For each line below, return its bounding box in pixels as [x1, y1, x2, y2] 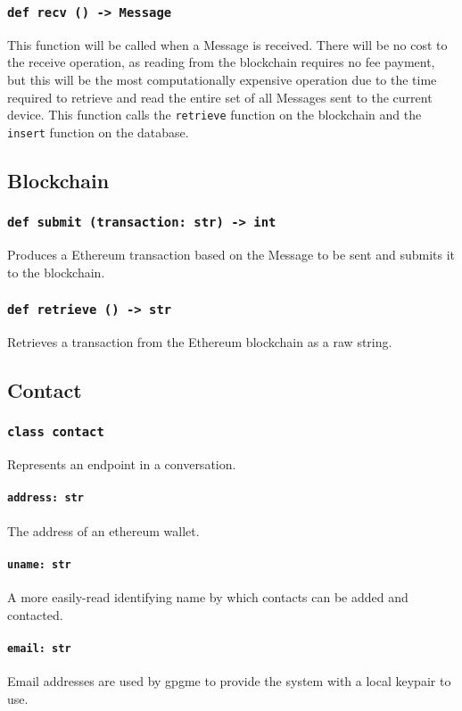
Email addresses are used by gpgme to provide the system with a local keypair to [7, 672, 451, 690]
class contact [7, 425, 104, 440]
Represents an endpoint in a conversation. [7, 455, 236, 474]
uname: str [7, 558, 71, 571]
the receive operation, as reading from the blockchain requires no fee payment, [7, 53, 435, 71]
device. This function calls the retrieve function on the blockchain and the [7, 105, 422, 124]
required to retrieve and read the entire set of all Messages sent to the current [7, 87, 433, 106]
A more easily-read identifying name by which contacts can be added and [7, 588, 408, 607]
